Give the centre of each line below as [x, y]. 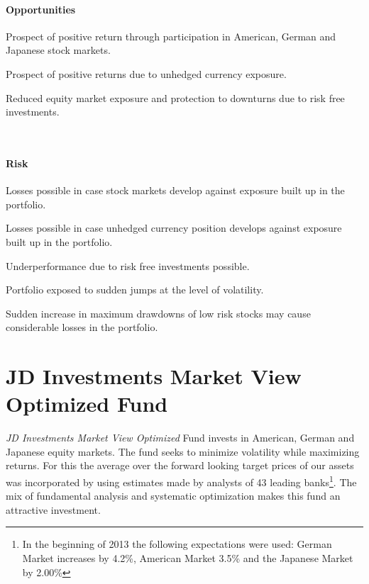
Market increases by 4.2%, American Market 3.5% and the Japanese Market [188, 558]
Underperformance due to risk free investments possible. [128, 265]
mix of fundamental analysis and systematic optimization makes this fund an [173, 496]
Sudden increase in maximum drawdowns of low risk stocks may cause [158, 313]
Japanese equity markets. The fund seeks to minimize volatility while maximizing [183, 451]
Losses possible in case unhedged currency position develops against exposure [174, 228]
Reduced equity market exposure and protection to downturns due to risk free [175, 97]
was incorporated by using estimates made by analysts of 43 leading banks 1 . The [181, 481]
